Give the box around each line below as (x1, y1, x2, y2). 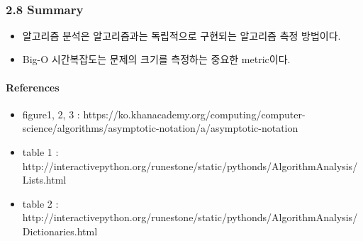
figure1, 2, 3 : (22, 106, 80, 121)
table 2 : (22, 196, 59, 211)
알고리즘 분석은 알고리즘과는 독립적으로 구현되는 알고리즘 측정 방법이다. (22, 28, 341, 43)
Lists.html (22, 172, 67, 187)
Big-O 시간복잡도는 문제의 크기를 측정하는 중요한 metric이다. (22, 52, 291, 67)
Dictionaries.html (22, 223, 98, 238)
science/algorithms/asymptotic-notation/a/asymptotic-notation (22, 120, 298, 135)
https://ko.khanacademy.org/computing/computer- (83, 106, 306, 121)
